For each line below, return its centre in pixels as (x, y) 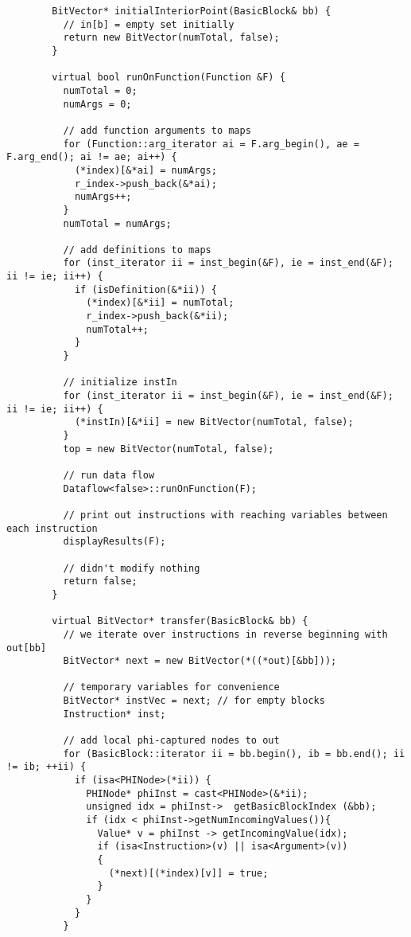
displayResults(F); (114, 542)
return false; (100, 582)
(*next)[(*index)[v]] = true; (188, 873)
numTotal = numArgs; (117, 223)
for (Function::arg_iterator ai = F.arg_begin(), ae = (211, 144)
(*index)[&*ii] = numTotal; (160, 303)
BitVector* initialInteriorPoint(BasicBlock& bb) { (192, 11)
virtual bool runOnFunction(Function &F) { (169, 78)
